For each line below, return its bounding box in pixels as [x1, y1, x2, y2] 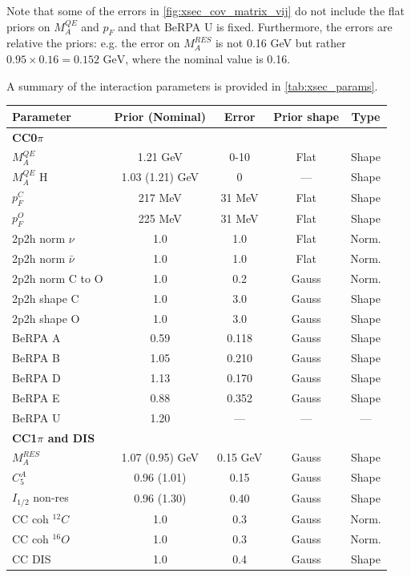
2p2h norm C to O [12, 269, 103, 286]
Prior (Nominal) [114, 107, 207, 124]
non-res [33, 489, 69, 506]
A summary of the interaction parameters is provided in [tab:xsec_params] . [6, 77, 378, 94]
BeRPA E [12, 389, 60, 406]
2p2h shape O [12, 309, 80, 326]
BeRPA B [12, 349, 60, 366]
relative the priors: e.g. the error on [6, 34, 180, 51]
